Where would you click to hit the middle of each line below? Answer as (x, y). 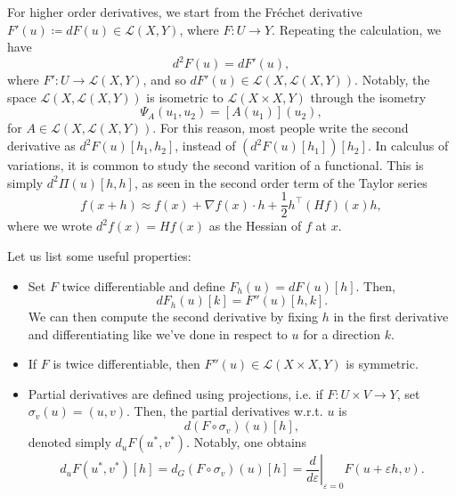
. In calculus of (408, 146)
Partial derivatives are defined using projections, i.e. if (175, 393)
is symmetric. (382, 364)
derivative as (41, 146)
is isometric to (185, 97)
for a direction (342, 333)
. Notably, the (392, 80)
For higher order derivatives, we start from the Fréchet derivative (185, 12)
